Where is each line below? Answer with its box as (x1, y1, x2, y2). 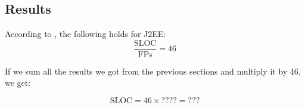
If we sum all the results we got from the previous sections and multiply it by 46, (5, 64, 301, 77)
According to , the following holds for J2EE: (5, 27, 166, 40)
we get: (5, 76, 31, 89)
